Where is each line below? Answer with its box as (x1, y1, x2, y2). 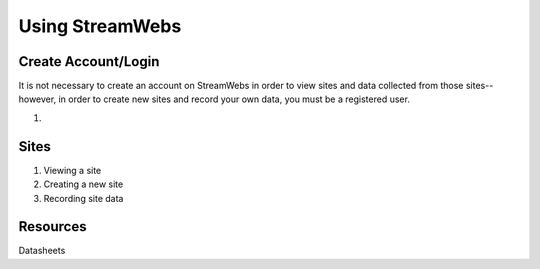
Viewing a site (43, 164, 102, 176)
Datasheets (18, 245, 66, 257)
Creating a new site (43, 178, 124, 190)
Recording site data (43, 192, 124, 204)
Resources (18, 218, 87, 235)
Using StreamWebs (18, 15, 182, 37)
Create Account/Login (18, 53, 160, 70)
